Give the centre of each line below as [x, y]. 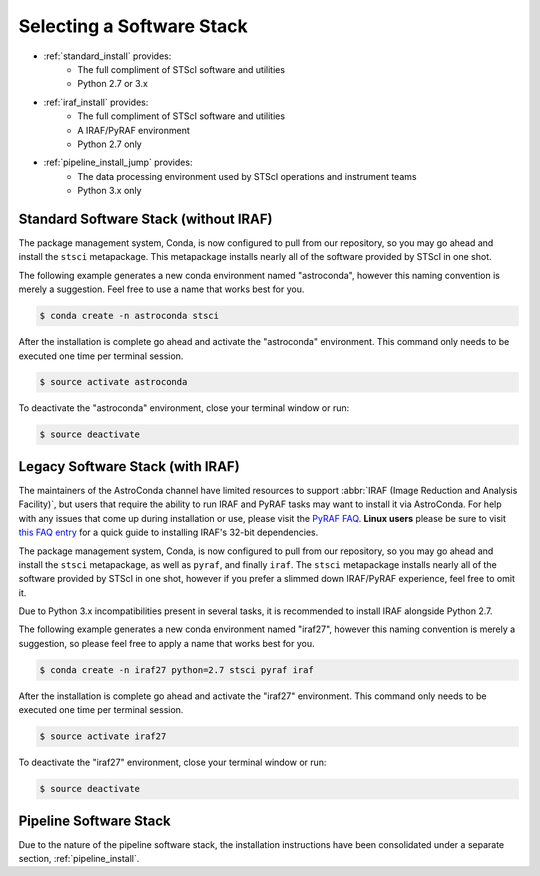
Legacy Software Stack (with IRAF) [129, 466]
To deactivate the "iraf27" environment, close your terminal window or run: [172, 762]
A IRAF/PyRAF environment [133, 130]
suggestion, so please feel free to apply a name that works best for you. [166, 643]
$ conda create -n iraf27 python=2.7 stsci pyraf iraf [176, 669]
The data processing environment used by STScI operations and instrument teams [247, 176]
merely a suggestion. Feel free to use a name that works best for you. [161, 289]
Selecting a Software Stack [133, 26]
